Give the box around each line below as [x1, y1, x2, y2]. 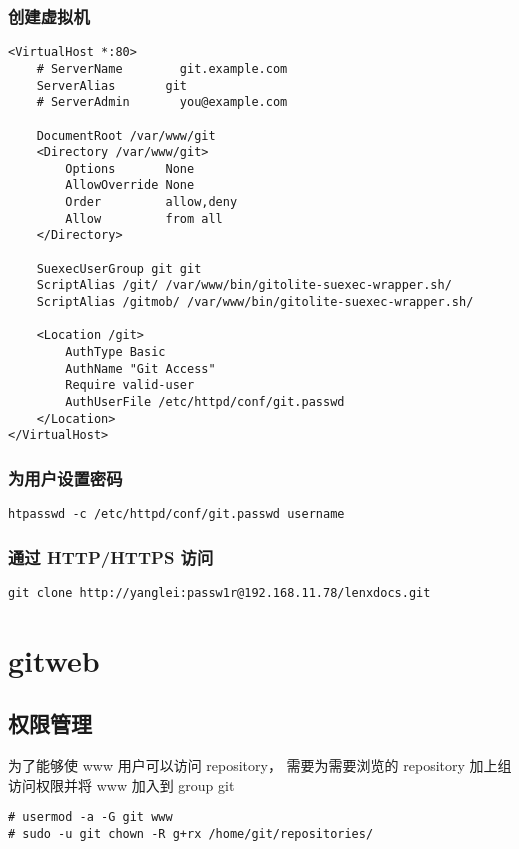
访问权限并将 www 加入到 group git [8, 774, 235, 795]
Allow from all [65, 211, 223, 226]
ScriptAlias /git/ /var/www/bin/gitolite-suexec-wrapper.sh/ [36, 278, 452, 293]
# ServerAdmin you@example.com [36, 95, 288, 110]
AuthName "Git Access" [65, 361, 216, 376]
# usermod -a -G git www [8, 810, 173, 825]
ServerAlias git [36, 78, 187, 93]
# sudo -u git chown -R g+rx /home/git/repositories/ [8, 827, 374, 842]
